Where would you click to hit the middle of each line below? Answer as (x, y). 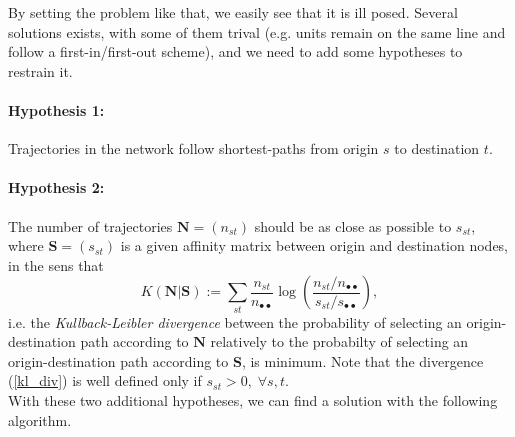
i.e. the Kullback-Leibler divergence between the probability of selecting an (235, 321)
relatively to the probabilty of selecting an (339, 341)
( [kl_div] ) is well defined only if (105, 380)
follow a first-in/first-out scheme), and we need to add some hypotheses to (235, 51)
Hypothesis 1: (56, 109)
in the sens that (56, 264)
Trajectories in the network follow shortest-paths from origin (193, 148)
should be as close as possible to (353, 225)
